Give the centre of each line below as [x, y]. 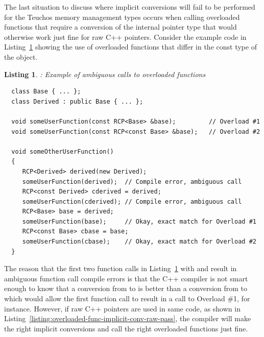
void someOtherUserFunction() [63, 151]
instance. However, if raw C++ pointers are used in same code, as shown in [122, 308]
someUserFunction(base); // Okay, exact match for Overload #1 [139, 221]
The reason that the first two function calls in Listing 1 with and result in [121, 268]
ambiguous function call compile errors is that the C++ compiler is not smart [126, 278]
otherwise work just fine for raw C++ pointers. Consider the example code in [125, 37]
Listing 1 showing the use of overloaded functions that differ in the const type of [130, 47]
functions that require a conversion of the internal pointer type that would [121, 27]
